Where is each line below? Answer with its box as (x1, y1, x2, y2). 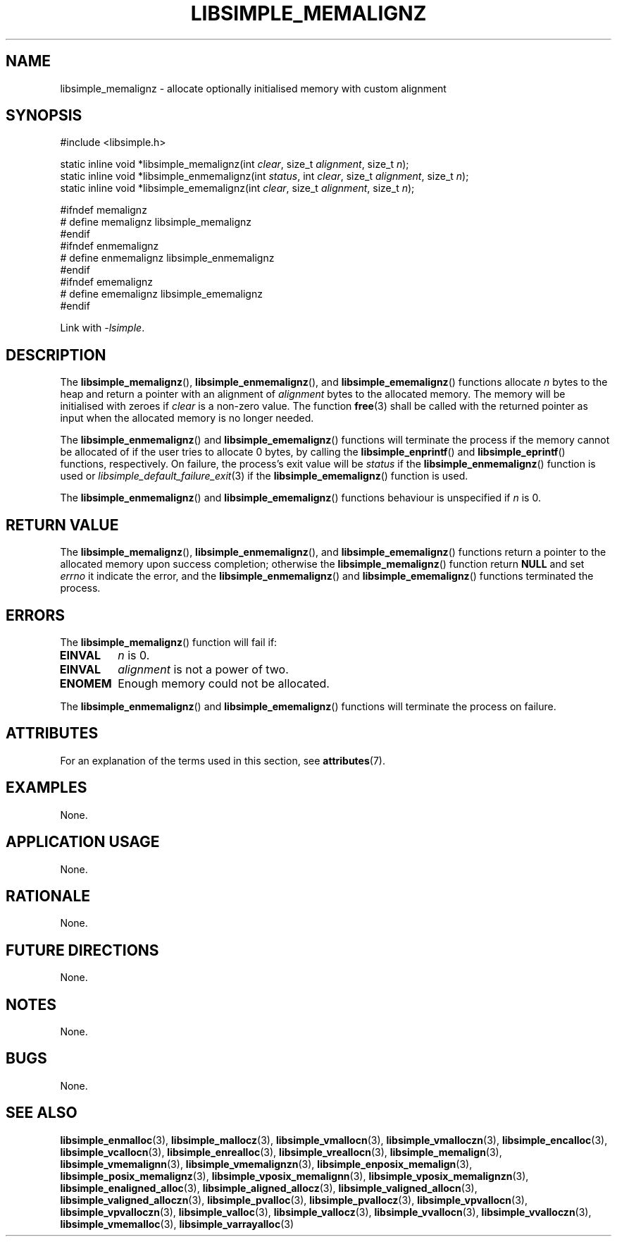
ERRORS (6, 606, 66, 624)
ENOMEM (59, 676, 112, 690)
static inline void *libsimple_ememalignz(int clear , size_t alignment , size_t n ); (60, 182, 415, 195)
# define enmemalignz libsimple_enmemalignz (60, 252, 275, 264)
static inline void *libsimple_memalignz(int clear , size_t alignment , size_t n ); (60, 158, 409, 171)
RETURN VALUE (6, 516, 119, 534)
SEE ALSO (6, 1104, 77, 1122)
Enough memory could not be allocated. (118, 676, 330, 690)
